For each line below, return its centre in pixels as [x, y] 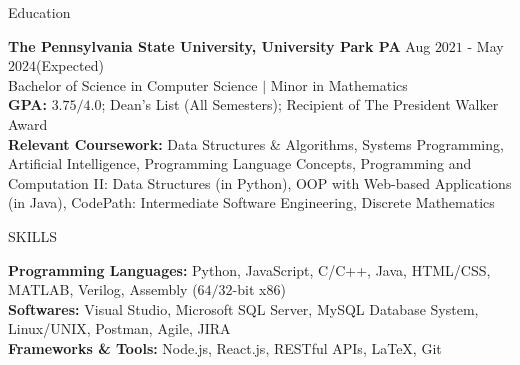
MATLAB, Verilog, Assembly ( [103, 289]
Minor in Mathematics [339, 84]
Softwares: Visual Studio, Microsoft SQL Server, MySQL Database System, [243, 308]
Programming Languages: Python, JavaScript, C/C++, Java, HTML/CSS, [249, 269]
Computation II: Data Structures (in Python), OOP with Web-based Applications [260, 182]
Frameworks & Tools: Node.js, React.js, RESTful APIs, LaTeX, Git [225, 347]
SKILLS [33, 235]
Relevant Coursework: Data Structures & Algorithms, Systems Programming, [256, 143]
